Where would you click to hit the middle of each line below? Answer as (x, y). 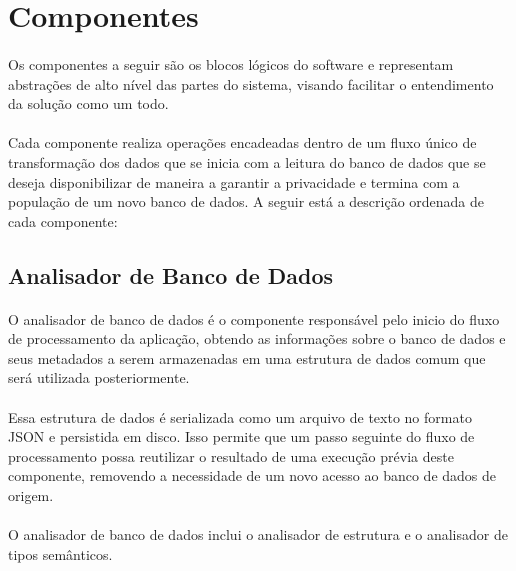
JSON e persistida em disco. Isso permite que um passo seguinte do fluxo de (241, 436)
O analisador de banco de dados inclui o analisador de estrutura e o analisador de (258, 534)
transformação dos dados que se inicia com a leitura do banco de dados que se (247, 161)
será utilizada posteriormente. (99, 377)
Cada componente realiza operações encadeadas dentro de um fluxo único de (242, 142)
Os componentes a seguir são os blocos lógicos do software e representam (231, 63)
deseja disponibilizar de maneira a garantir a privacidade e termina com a (234, 181)
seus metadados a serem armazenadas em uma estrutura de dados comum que (247, 357)
